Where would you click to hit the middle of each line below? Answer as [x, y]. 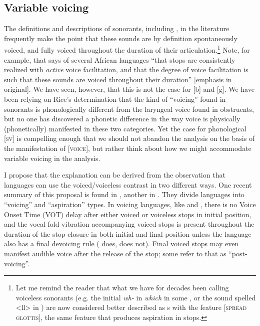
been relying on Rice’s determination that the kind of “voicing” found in [115, 99]
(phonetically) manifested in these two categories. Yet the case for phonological [125, 128]
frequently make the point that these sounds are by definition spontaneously [121, 38]
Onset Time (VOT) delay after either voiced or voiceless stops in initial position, [128, 214]
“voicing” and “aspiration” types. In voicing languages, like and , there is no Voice [130, 204]
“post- [238, 253]
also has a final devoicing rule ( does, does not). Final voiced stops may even [121, 243]
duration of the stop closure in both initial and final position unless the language [128, 233]
